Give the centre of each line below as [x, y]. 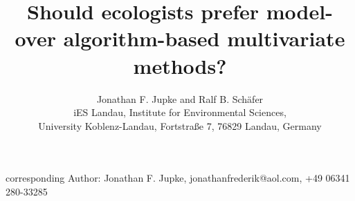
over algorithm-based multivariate [180, 38]
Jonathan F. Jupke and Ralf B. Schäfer [180, 98]
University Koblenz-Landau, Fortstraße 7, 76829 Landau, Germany [180, 125]
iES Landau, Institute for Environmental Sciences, [180, 112]
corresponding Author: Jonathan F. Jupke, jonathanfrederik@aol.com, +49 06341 [178, 178]
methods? [180, 65]
